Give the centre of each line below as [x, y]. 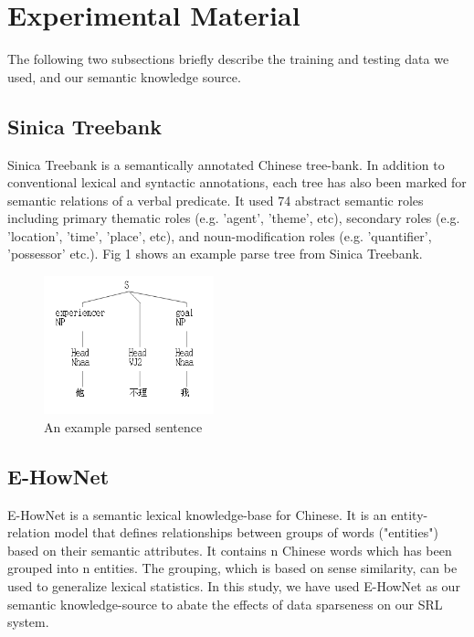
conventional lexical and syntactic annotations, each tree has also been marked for [237, 182]
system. [28, 622]
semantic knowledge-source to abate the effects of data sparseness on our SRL [225, 604]
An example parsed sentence [123, 426]
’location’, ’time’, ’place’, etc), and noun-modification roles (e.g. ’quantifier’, [220, 235]
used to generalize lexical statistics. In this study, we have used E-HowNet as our [234, 586]
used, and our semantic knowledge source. [124, 76]
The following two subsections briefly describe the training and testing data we [228, 59]
